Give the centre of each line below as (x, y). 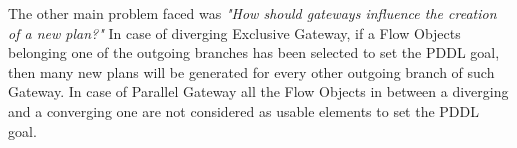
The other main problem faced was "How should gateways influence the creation (252, 13)
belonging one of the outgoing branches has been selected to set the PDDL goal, (254, 52)
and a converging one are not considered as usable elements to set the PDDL (244, 110)
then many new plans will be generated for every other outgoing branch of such (251, 71)
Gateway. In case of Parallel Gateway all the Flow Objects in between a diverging (258, 91)
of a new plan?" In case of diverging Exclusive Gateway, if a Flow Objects (234, 32)
